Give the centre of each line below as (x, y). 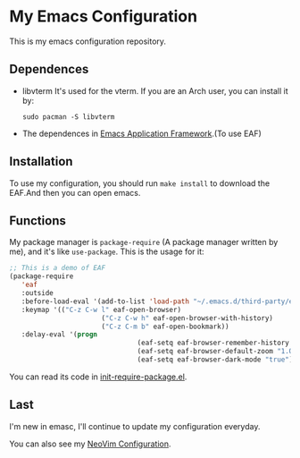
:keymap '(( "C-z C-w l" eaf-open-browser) (101, 310)
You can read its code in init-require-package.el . (98, 377)
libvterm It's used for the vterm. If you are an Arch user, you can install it (155, 90)
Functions (38, 221)
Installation (41, 161)
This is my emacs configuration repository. (88, 41)
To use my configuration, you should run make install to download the (140, 183)
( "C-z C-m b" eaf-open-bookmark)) (165, 327)
